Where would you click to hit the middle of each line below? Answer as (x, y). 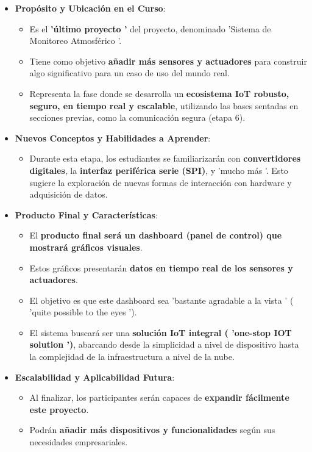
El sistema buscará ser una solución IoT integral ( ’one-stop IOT (161, 332)
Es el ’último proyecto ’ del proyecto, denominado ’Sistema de (150, 28)
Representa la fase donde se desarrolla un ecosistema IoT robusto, (159, 93)
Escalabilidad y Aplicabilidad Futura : (95, 377)
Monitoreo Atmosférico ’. (76, 41)
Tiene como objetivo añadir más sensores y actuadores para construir (168, 61)
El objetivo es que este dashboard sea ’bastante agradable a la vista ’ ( (161, 300)
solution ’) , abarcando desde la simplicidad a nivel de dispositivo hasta (164, 344)
